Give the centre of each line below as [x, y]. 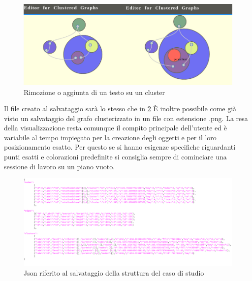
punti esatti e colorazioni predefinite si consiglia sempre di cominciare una [115, 157]
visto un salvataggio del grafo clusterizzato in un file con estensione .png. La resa [126, 118]
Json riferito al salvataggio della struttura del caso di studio [114, 272]
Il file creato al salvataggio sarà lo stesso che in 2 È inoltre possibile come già [120, 109]
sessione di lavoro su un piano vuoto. [60, 166]
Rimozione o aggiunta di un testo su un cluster [94, 92]
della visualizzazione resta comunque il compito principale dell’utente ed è [115, 128]
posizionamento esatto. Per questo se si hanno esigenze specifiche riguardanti [120, 147]
